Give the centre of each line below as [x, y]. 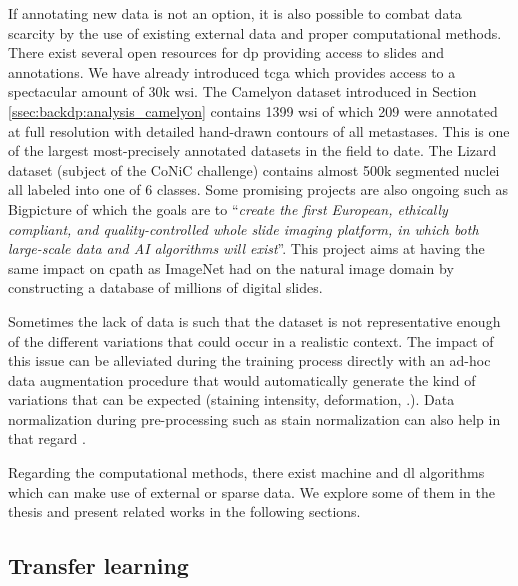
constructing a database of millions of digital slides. [165, 287]
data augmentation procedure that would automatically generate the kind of [242, 379]
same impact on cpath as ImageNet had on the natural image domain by [231, 267]
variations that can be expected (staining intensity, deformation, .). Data [231, 399]
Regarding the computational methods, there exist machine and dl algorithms [246, 472]
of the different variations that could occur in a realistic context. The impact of [251, 340]
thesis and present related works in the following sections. [184, 511]
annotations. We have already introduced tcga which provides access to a [232, 71]
